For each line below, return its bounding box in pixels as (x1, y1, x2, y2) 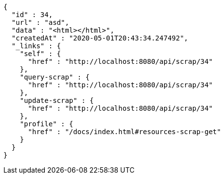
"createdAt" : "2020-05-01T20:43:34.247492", (11, 34, 188, 42)
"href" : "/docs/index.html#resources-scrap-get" (28, 128, 221, 136)
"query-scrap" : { (19, 73, 90, 81)
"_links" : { (11, 42, 61, 50)
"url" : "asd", (11, 19, 69, 26)
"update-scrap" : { (19, 97, 94, 104)
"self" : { (19, 50, 61, 58)
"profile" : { (19, 120, 74, 128)
